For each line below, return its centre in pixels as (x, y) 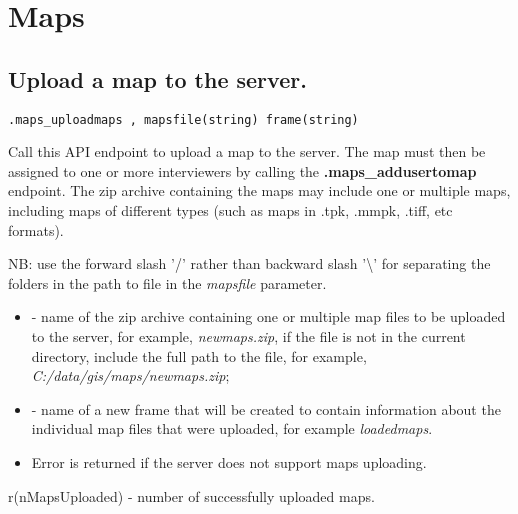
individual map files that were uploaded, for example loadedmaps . (232, 428)
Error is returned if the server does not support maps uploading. (229, 461)
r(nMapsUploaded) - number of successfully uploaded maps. (191, 495)
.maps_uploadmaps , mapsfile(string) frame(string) (183, 119)
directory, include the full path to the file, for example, (199, 355)
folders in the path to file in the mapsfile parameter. (167, 282)
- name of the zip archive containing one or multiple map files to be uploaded (268, 316)
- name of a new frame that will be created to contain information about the (266, 408)
